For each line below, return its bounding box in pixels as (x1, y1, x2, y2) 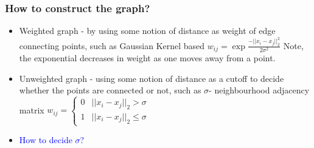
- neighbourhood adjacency (209, 84, 310, 96)
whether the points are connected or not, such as (19, 84, 201, 96)
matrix (19, 103, 44, 116)
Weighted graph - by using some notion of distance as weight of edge (19, 24, 276, 37)
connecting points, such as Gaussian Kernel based (19, 39, 205, 52)
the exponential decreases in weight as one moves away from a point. (19, 52, 276, 64)
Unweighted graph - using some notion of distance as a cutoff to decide (19, 72, 284, 84)
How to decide (19, 133, 72, 146)
